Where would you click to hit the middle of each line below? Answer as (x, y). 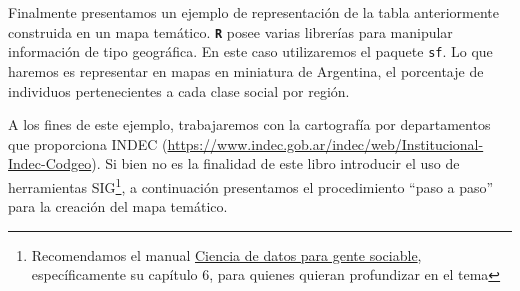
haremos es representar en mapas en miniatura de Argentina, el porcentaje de (246, 70)
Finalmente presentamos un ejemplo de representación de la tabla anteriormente (253, 12)
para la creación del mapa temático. (118, 206)
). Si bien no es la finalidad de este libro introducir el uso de (275, 163)
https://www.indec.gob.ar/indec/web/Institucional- (325, 143)
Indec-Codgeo (50, 163)
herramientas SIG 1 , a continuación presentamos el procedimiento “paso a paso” (251, 185)
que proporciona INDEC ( (88, 143)
